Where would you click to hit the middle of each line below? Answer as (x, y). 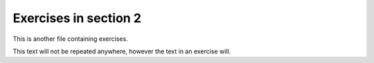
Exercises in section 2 (77, 18)
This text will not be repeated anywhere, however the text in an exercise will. (122, 51)
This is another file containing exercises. (70, 39)
